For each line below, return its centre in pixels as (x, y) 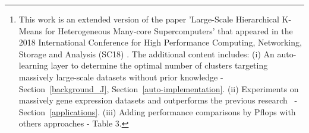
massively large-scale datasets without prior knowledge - (121, 77)
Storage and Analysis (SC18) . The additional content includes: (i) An (146, 53)
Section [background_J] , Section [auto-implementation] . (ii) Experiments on (159, 88)
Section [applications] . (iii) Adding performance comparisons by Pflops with (157, 111)
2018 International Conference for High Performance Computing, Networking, (160, 42)
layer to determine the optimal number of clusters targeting (159, 65)
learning (33, 65)
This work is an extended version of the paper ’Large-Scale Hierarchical (149, 19)
